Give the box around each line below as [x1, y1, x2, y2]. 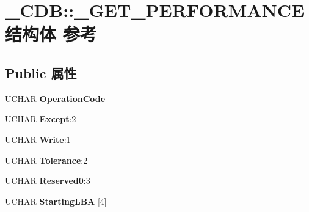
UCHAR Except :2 [5, 112, 76, 125]
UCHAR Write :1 [5, 133, 71, 145]
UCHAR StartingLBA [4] [5, 194, 107, 207]
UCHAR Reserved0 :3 [5, 174, 90, 187]
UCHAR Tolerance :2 [5, 153, 88, 166]
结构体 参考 [5, 21, 97, 46]
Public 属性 [5, 63, 77, 82]
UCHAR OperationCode [5, 92, 106, 104]
